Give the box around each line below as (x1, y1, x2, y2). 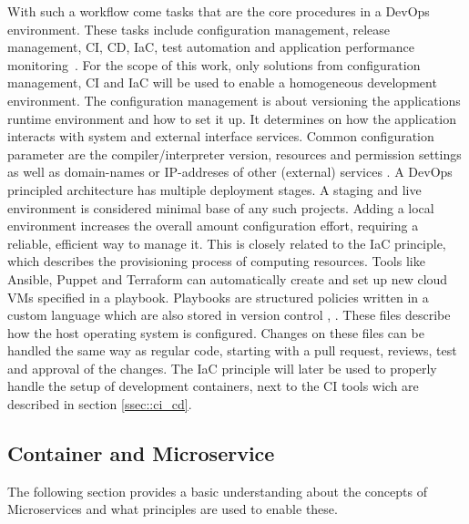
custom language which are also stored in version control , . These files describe (7, 305, 451, 324)
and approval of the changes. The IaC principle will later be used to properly (7, 358, 437, 377)
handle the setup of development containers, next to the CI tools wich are (7, 376, 419, 396)
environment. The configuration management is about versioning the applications (7, 90, 461, 109)
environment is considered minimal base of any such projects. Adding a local (7, 198, 434, 217)
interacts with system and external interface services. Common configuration (7, 127, 434, 146)
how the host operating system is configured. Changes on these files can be (7, 323, 424, 342)
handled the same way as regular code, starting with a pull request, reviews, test (7, 341, 457, 360)
